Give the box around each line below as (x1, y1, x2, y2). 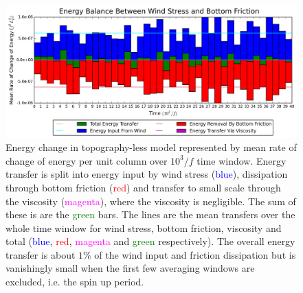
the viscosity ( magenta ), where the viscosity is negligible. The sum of (5, 194, 296, 208)
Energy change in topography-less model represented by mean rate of (5, 140, 297, 154)
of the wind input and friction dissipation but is (94, 247, 296, 261)
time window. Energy (197, 153, 287, 167)
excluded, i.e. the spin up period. (5, 274, 144, 289)
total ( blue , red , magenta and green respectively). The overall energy (5, 234, 295, 248)
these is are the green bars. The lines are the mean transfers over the (5, 207, 295, 222)
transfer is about (5, 247, 76, 261)
